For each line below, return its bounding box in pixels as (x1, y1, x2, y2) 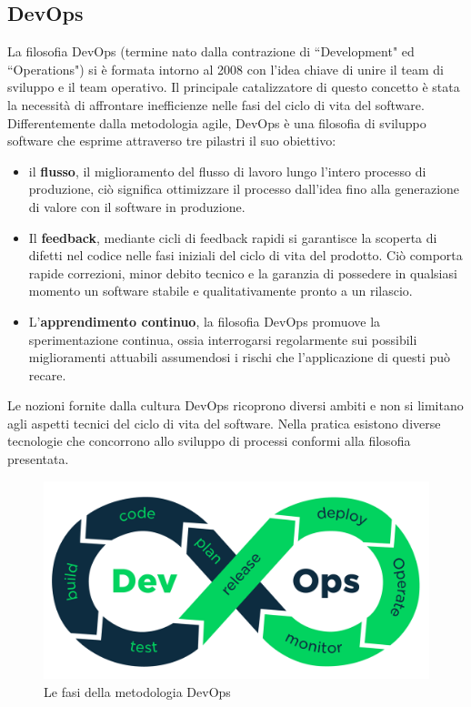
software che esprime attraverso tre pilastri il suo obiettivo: (7, 131, 336, 150)
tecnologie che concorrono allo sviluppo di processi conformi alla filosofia (7, 431, 411, 450)
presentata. (7, 449, 69, 469)
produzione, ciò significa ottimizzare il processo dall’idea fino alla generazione (28, 179, 460, 198)
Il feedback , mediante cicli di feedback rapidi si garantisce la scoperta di (28, 227, 437, 247)
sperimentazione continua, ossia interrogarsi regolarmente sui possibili (28, 329, 417, 348)
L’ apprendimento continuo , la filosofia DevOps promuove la (28, 311, 381, 330)
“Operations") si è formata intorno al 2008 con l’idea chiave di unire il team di (7, 59, 444, 78)
